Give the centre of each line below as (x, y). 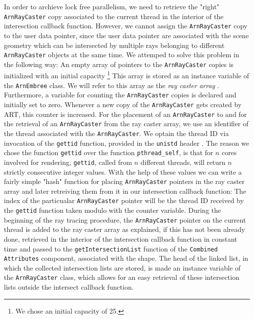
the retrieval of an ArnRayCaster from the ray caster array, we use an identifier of (126, 124)
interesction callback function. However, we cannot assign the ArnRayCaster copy (126, 26)
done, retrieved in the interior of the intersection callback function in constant (121, 239)
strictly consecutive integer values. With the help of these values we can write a (123, 171)
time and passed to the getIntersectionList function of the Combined (111, 248)
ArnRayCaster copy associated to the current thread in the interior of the (114, 16)
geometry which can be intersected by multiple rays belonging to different (114, 45)
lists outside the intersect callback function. (69, 287)
